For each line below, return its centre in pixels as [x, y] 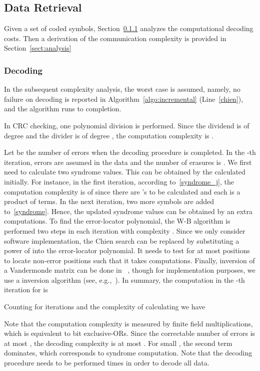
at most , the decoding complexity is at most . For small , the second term [118, 343]
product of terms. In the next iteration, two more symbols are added [109, 201]
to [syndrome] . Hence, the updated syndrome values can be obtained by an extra [128, 211]
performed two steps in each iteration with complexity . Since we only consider [125, 230]
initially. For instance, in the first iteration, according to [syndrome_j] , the [119, 181]
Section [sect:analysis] [38, 48]
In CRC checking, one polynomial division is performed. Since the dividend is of [127, 125]
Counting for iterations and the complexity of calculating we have [105, 307]
